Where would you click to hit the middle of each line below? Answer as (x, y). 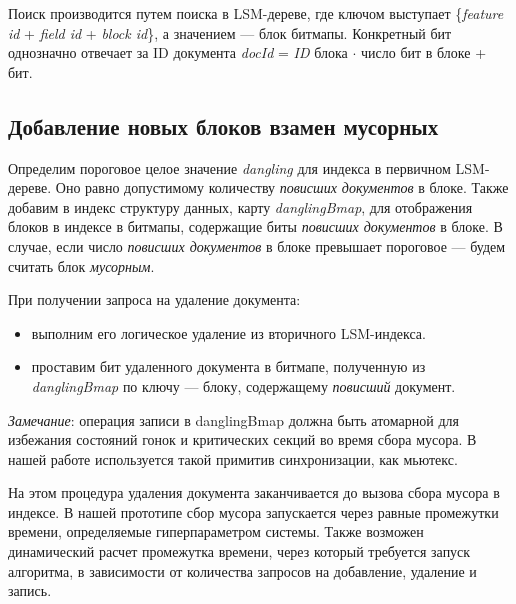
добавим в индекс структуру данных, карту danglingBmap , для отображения (240, 206)
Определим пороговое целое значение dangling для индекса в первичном (229, 167)
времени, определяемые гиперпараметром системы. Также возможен (216, 531)
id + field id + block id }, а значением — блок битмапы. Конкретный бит (230, 32)
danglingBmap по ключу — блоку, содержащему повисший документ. (243, 385)
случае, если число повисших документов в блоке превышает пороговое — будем (257, 245)
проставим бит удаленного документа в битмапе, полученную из (228, 366)
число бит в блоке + (424, 52)
